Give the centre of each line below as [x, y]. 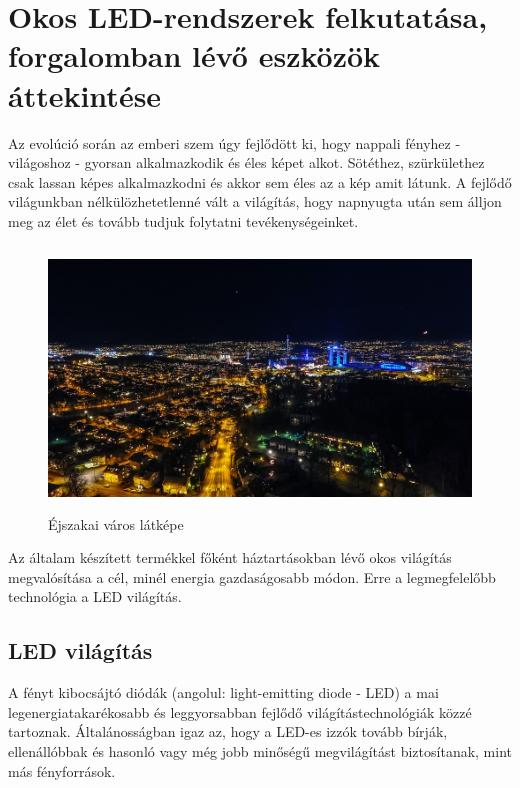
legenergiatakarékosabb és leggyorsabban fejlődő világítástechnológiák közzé [240, 711]
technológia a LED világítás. [95, 596]
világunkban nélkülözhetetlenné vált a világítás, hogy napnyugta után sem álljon [255, 201]
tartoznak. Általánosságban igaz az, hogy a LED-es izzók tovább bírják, [228, 731]
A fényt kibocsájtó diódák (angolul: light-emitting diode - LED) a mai [223, 692]
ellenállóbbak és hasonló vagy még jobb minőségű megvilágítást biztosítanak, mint [260, 750]
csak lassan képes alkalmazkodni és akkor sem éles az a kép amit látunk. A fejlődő [260, 181]
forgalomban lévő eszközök [194, 55]
